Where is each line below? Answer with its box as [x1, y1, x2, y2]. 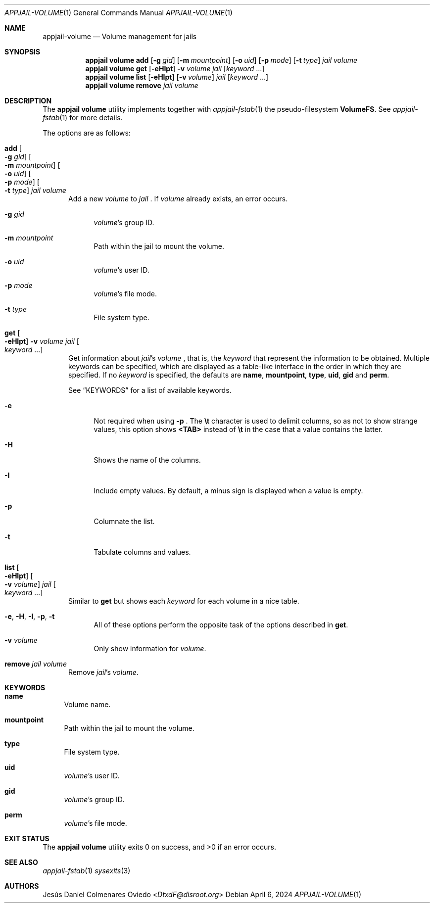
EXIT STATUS [4, 834, 49, 843]
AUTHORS [4, 882, 39, 890]
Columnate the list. [94, 517, 155, 525]
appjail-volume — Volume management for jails [43, 32, 197, 41]
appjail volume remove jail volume [85, 81, 198, 90]
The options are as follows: [43, 129, 131, 137]
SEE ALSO [4, 858, 38, 866]
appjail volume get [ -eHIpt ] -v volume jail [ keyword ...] [85, 64, 265, 73]
